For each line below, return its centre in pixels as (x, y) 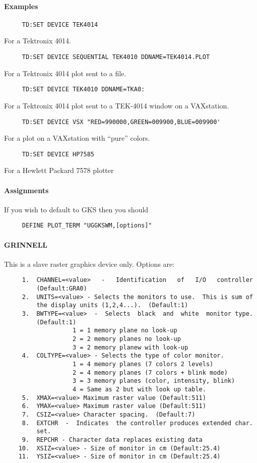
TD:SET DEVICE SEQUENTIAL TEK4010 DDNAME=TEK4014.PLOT (116, 57)
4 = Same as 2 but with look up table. (139, 390)
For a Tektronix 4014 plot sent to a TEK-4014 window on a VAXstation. (117, 105)
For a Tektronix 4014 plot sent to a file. (65, 73)
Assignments (26, 190)
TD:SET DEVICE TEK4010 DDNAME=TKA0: (83, 90)
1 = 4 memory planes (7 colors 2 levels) (143, 364)
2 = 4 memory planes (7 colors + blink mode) (150, 372)
